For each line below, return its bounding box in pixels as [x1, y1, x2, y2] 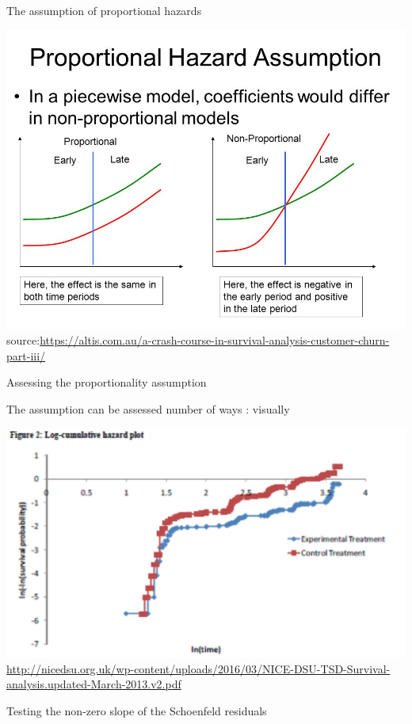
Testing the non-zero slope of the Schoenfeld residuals [6, 702, 267, 718]
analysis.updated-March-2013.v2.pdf [6, 676, 181, 692]
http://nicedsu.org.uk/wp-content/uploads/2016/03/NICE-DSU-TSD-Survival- [6, 660, 391, 676]
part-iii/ [6, 347, 46, 364]
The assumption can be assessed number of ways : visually [6, 400, 290, 417]
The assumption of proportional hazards [6, 2, 202, 18]
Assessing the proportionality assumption [6, 374, 207, 391]
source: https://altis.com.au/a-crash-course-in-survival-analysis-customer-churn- [6, 332, 390, 349]
